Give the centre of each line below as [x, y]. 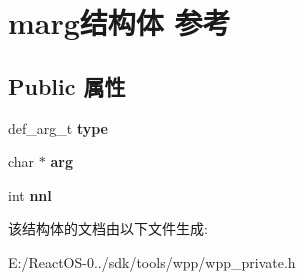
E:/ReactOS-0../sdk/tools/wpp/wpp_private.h [152, 261]
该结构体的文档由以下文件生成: [108, 228]
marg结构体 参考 [119, 22]
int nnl [30, 194]
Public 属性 [67, 85]
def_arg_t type [58, 127]
